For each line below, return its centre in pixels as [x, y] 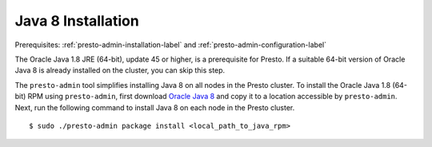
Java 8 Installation [77, 21]
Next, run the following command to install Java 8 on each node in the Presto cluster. [155, 107]
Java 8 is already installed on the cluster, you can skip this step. [120, 70]
